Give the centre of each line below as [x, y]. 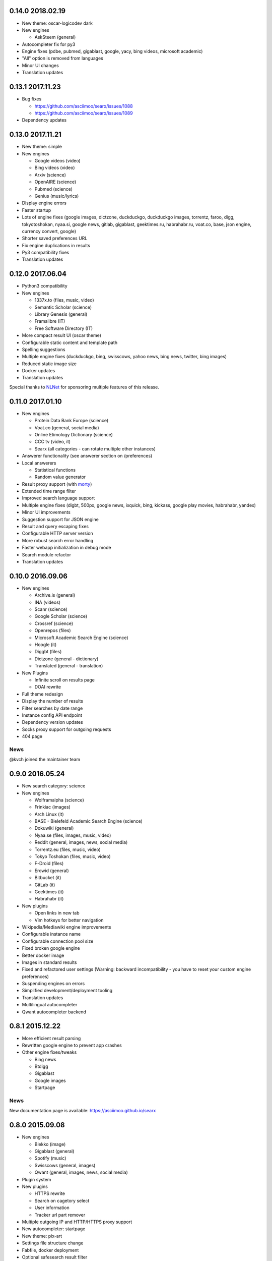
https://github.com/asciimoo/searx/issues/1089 [84, 113]
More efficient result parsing [51, 1038]
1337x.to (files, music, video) [64, 300]
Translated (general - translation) [69, 666]
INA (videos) [47, 602]
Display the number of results [52, 701]
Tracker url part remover [60, 1215]
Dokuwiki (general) [54, 828]
